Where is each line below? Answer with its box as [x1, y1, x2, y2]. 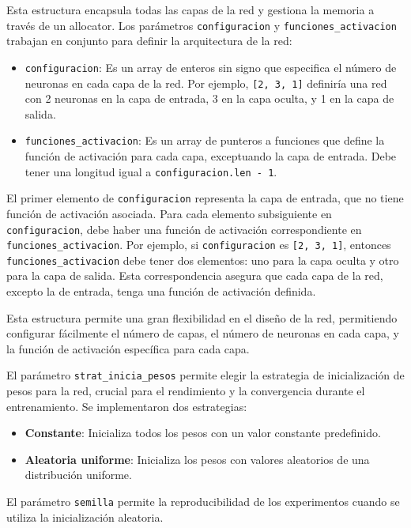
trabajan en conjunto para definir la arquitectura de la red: [6, 32, 292, 49]
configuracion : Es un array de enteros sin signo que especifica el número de [25, 58, 397, 75]
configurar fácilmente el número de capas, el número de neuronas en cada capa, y [6, 325, 399, 341]
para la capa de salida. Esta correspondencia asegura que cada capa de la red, [6, 267, 383, 284]
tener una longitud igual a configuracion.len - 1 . [25, 163, 277, 179]
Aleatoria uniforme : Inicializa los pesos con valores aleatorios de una [25, 451, 370, 467]
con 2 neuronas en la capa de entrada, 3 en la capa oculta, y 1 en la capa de [25, 90, 394, 107]
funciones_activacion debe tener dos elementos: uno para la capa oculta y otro [6, 251, 399, 268]
